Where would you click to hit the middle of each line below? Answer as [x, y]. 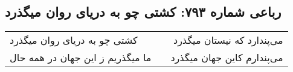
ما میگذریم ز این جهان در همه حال [81, 58]
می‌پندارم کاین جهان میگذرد [227, 58]
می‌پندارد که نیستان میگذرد [228, 40]
